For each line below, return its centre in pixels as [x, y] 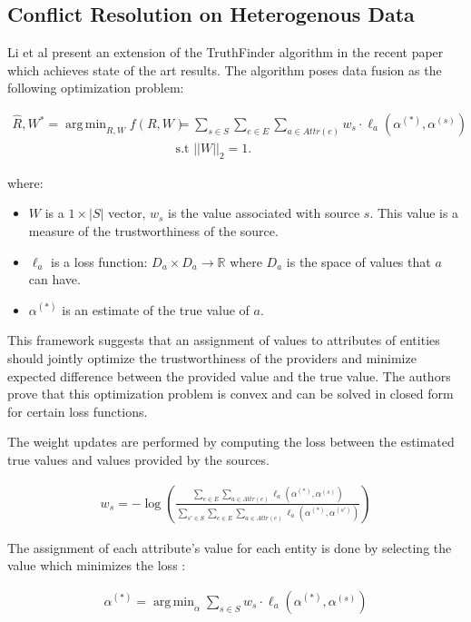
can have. [54, 279]
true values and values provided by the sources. [138, 459]
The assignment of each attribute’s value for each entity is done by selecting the [230, 547]
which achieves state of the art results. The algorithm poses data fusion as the [225, 69]
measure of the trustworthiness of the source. [153, 231]
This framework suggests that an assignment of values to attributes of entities [224, 340]
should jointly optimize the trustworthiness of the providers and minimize [212, 358]
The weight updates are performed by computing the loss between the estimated [231, 442]
